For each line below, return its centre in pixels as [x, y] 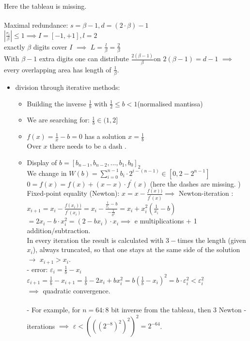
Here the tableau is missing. [45, 6]
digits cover [50, 46]
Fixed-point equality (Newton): [73, 193]
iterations [41, 326]
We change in [47, 173]
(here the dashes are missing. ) [195, 183]
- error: [37, 269]
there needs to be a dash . [88, 146]
